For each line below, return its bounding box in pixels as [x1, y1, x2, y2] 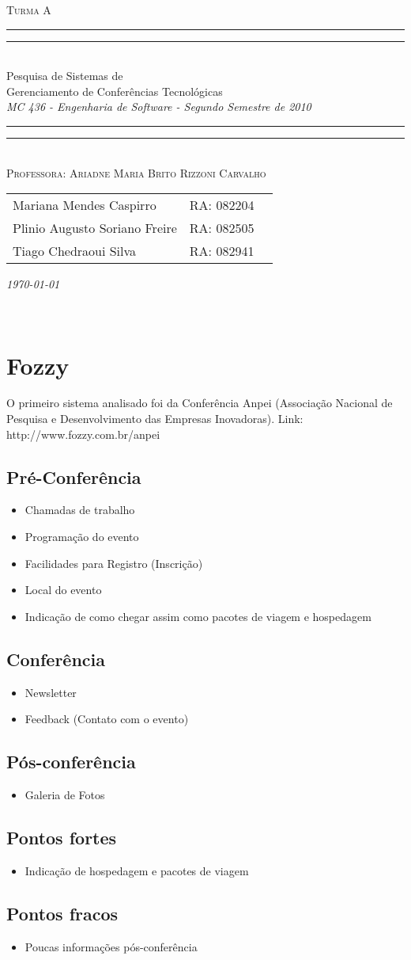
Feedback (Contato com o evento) [25, 710, 189, 727]
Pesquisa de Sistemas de [6, 67, 123, 84]
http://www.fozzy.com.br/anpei [6, 425, 160, 442]
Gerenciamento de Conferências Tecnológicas [6, 82, 223, 99]
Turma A [6, 2, 51, 17]
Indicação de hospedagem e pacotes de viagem [25, 862, 249, 878]
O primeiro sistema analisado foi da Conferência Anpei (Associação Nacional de [6, 394, 393, 411]
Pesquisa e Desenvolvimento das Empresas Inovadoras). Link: [6, 410, 304, 427]
